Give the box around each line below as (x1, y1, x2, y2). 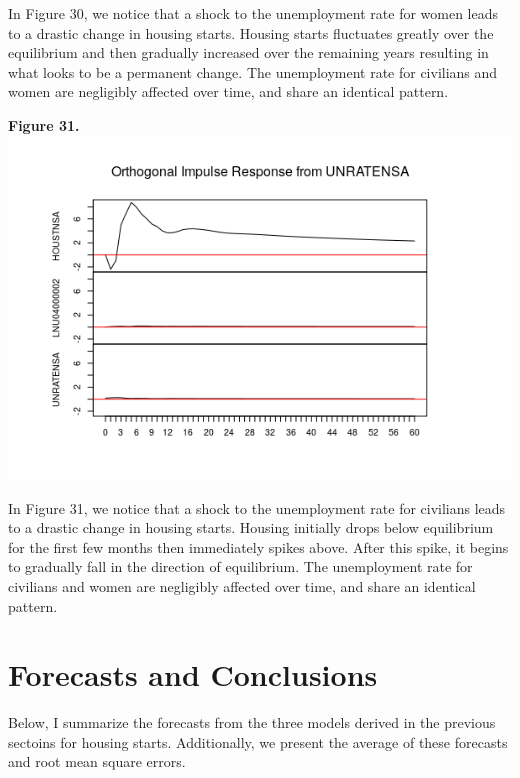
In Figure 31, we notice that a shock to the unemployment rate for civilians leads (8, 497, 506, 518)
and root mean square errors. (8, 751, 186, 772)
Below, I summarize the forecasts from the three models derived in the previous (8, 712, 496, 733)
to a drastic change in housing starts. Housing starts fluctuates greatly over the (8, 22, 494, 43)
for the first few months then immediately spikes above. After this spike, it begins (8, 536, 509, 557)
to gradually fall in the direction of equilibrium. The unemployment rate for (8, 556, 473, 577)
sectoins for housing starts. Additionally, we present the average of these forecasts (8, 731, 508, 752)
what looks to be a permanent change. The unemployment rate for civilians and (8, 61, 498, 82)
